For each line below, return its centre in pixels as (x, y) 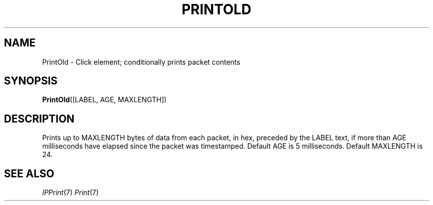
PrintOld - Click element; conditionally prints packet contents (141, 62)
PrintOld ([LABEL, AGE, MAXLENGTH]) (104, 100)
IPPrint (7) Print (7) (70, 193)
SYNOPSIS (31, 81)
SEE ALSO (29, 173)
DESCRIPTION (39, 119)
